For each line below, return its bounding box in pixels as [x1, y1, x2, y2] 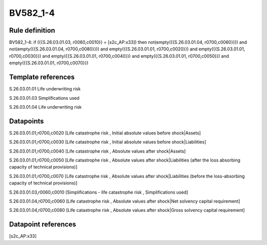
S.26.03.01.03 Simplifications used [9, 95, 80, 101]
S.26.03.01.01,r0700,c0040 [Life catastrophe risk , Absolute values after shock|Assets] [9, 148, 186, 154]
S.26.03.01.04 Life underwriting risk [9, 104, 82, 110]
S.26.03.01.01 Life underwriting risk [9, 86, 81, 92]
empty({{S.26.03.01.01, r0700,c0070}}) [9, 60, 89, 66]
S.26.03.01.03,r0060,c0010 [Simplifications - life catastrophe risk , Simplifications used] [9, 189, 188, 195]
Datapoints [9, 117, 44, 125]
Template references [9, 73, 75, 82]
